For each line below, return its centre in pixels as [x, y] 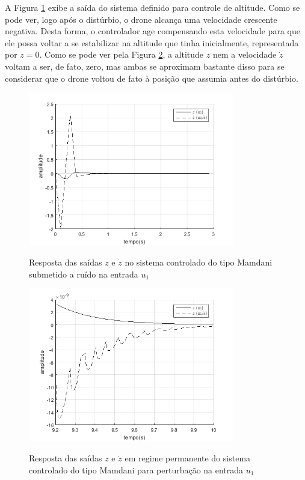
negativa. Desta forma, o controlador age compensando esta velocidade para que [152, 31]
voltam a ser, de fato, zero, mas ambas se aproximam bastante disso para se [145, 66]
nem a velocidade [245, 54]
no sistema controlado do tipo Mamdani [199, 262]
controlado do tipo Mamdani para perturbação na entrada [136, 469]
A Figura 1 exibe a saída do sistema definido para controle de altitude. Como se [152, 7]
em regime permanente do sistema [188, 458]
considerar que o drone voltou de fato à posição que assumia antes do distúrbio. [152, 78]
